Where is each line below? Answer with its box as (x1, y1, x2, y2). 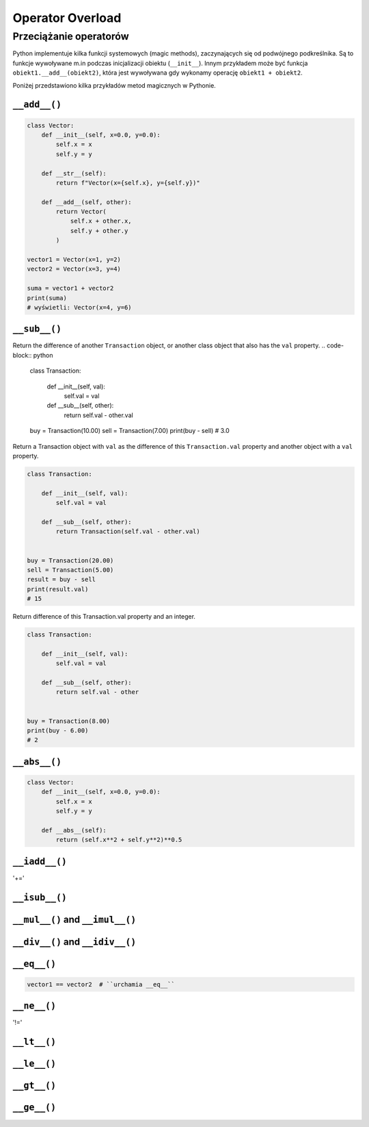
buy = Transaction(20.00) (27, 556, 114, 565)
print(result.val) (27, 585, 89, 593)
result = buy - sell (27, 575, 96, 584)
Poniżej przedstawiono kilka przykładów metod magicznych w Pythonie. (12, 81, 217, 89)
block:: (12, 351, 32, 359)
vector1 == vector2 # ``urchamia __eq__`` (27, 980, 176, 988)
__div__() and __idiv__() (12, 936, 137, 948)
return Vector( (55, 208, 107, 216)
